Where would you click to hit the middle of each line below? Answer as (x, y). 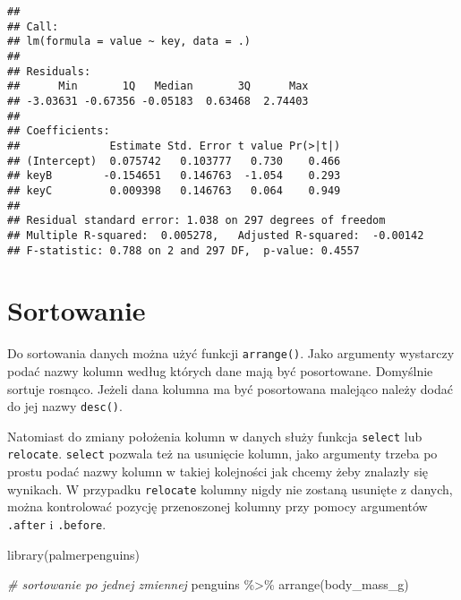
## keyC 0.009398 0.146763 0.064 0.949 (174, 190)
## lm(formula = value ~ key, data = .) (129, 42)
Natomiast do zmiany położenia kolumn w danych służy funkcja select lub (215, 436)
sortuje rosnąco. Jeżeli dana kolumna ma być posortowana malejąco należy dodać (230, 388)
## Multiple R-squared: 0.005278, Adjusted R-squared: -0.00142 (216, 235)
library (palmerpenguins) (74, 554)
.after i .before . (57, 523)
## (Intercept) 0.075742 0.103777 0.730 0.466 (174, 161)
